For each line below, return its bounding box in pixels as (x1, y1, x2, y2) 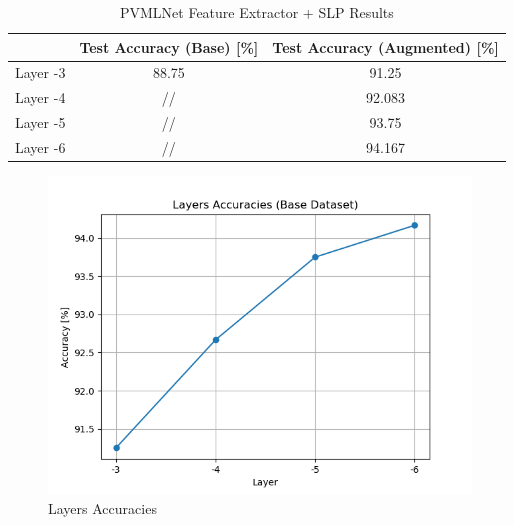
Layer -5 (15, 112, 66, 133)
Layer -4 (15, 87, 66, 108)
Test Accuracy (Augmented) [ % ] (272, 36, 499, 57)
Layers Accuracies (48, 497, 157, 518)
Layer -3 (15, 62, 66, 83)
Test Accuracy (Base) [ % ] (79, 36, 259, 57)
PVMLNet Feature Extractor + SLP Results (119, 2, 394, 22)
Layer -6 (15, 136, 66, 157)
